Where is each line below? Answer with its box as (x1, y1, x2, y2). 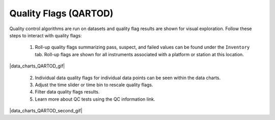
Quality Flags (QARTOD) (9, 8, 114, 19)
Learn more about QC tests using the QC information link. (35, 96, 155, 102)
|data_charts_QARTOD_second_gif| (9, 108, 82, 114)
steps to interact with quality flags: (9, 32, 82, 38)
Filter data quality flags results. (35, 89, 100, 95)
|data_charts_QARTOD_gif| (9, 63, 65, 69)
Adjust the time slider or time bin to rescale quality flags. (35, 82, 153, 88)
